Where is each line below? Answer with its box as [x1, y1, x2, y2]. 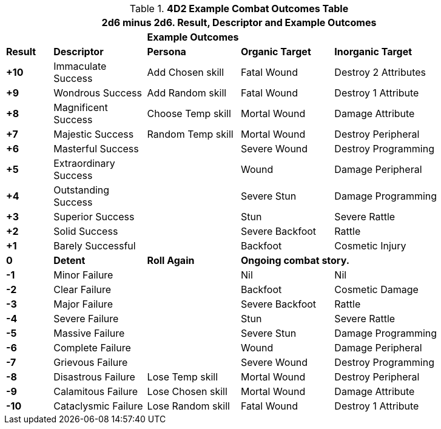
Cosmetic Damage [334, 283, 419, 296]
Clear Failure [53, 283, 112, 296]
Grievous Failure [53, 356, 128, 368]
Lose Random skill [147, 400, 230, 412]
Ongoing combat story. [240, 254, 349, 266]
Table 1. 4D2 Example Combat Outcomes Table [129, 2, 349, 15]
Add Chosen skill [147, 66, 224, 78]
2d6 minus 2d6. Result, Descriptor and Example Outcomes [101, 16, 377, 29]
